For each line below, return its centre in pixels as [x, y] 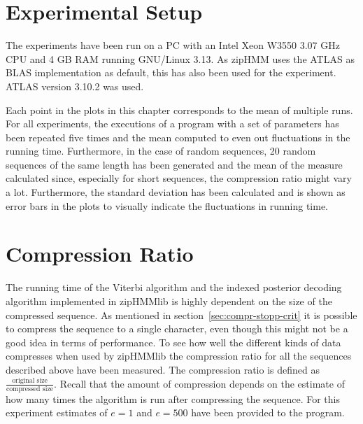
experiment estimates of [57, 412]
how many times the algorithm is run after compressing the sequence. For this [173, 398]
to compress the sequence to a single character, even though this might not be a [177, 328]
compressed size [30, 389]
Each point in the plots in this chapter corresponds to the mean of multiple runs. [179, 109]
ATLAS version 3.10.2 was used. [75, 86]
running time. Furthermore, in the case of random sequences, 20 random [161, 151]
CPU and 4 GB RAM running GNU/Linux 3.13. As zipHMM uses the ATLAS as [180, 58]
